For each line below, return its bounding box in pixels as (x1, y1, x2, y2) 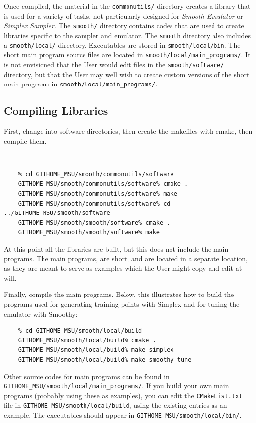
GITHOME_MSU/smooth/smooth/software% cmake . (18, 219, 171, 226)
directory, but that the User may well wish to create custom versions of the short (4, 69, 250, 79)
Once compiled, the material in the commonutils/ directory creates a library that (4, 1, 251, 11)
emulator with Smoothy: (4, 308, 78, 319)
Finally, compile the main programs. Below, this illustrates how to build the (4, 289, 234, 299)
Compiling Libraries (4, 103, 108, 118)
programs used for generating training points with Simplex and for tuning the (4, 298, 240, 309)
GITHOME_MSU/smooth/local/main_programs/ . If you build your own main (4, 381, 229, 391)
